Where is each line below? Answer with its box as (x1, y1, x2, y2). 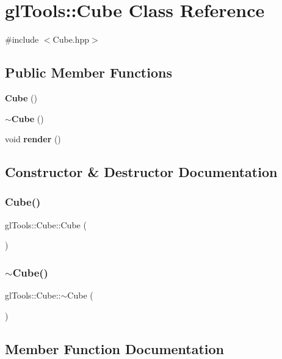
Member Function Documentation (5, 339, 225, 358)
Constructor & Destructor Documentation (5, 162, 278, 181)
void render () (5, 132, 61, 145)
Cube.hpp (52, 33, 90, 46)
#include (5, 33, 39, 46)
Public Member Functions (5, 63, 172, 82)
